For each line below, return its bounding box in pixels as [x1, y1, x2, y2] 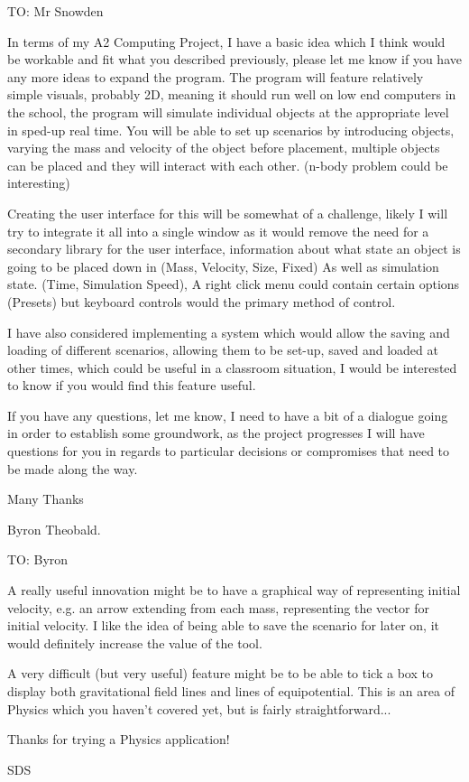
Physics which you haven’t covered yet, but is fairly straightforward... [7, 699, 391, 718]
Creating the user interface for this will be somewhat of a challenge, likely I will [7, 203, 448, 222]
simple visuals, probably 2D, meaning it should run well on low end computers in [7, 85, 456, 104]
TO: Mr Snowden [7, 2, 104, 20]
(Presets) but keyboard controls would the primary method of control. [7, 292, 396, 311]
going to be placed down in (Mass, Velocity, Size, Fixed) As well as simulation [7, 256, 439, 275]
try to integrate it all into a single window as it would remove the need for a [7, 221, 429, 240]
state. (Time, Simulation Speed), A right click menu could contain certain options [7, 275, 460, 293]
